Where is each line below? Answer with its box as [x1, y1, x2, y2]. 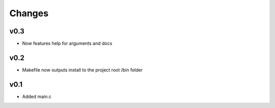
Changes [9, 8, 48, 19]
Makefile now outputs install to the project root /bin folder [22, 66, 143, 73]
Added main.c [22, 93, 52, 99]
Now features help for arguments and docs [22, 41, 113, 47]
